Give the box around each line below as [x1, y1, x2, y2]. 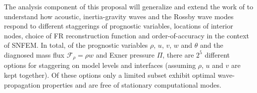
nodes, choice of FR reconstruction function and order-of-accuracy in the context [4, 30, 250, 40]
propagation [4, 79, 41, 90]
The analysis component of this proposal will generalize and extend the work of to [4, 1, 254, 11]
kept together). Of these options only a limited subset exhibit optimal [4, 70, 215, 80]
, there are [162, 49, 194, 60]
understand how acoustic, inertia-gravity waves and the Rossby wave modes [4, 11, 234, 21]
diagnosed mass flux [4, 49, 64, 60]
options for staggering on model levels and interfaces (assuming [4, 60, 196, 70]
